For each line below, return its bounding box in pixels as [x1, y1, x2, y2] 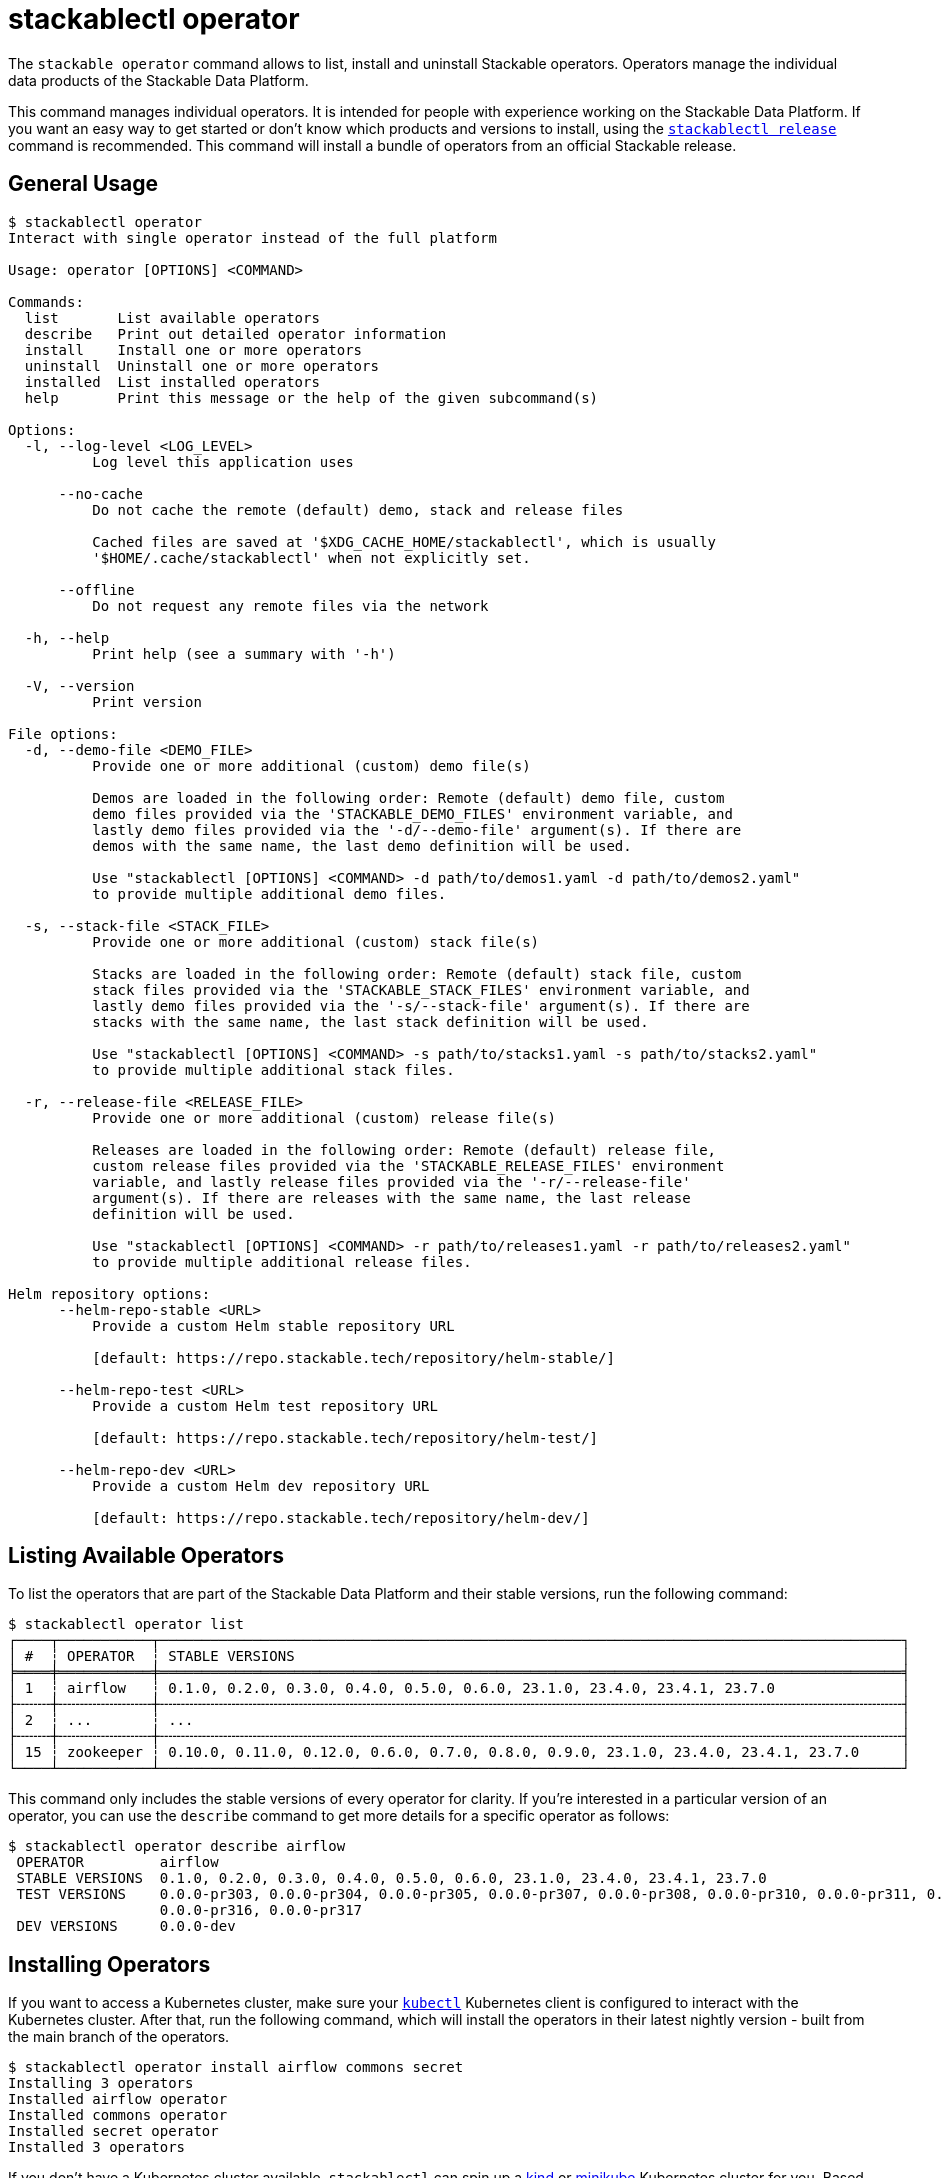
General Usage [8, 171, 159, 197]
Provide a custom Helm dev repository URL [92, 1477, 430, 1494]
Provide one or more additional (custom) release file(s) [92, 1109, 556, 1126]
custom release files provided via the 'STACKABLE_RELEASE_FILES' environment [92, 1157, 725, 1174]
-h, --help [24, 629, 110, 646]
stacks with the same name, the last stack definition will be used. [92, 1013, 649, 1030]
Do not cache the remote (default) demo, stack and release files [92, 501, 624, 518]
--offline [58, 581, 135, 598]
